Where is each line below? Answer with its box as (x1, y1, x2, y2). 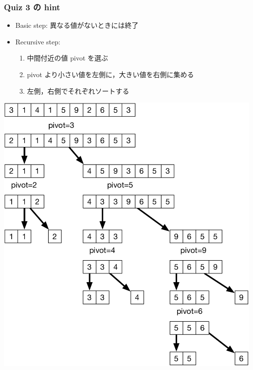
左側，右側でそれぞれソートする (27, 85, 129, 96)
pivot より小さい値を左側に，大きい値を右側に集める (27, 69, 194, 79)
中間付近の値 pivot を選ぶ (27, 53, 108, 63)
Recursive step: (15, 36, 60, 46)
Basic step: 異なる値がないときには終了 (15, 20, 139, 30)
